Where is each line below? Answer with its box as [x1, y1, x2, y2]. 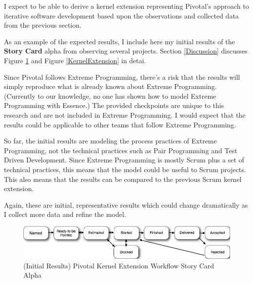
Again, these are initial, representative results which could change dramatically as [4, 199, 248, 210]
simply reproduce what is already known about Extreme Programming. [4, 81, 217, 91]
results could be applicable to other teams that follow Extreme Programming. [4, 119, 236, 129]
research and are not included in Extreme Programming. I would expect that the [4, 109, 246, 120]
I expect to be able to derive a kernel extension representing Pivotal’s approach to [4, 1, 249, 11]
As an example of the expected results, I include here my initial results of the [4, 36, 235, 46]
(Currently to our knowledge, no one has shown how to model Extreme [4, 90, 216, 101]
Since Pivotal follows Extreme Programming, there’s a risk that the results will [4, 71, 240, 82]
